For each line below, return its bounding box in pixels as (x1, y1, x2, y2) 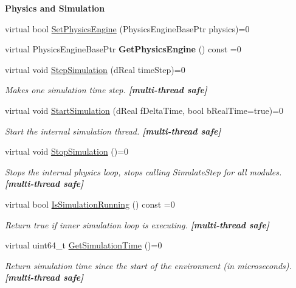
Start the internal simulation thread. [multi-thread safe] (5, 124, 221, 137)
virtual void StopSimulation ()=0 (5, 145, 129, 158)
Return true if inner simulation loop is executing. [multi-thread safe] (5, 218, 269, 231)
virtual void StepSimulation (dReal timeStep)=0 (5, 63, 185, 76)
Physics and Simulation (5, 2, 105, 14)
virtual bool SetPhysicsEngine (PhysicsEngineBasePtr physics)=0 (5, 22, 250, 35)
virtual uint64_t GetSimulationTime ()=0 (5, 239, 162, 251)
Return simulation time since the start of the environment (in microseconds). (5, 259, 292, 272)
